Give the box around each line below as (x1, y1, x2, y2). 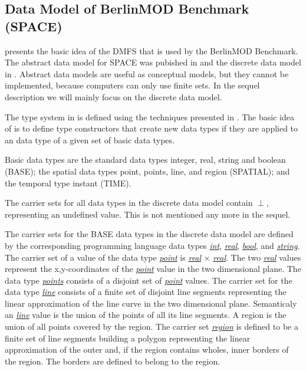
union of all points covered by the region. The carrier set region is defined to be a (5, 320, 298, 333)
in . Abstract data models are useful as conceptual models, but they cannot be (5, 67, 289, 80)
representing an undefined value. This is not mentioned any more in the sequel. (5, 208, 291, 220)
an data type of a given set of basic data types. (5, 133, 175, 146)
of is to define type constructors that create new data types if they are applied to (5, 122, 298, 134)
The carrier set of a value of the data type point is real (5, 251, 202, 263)
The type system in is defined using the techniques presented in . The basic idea (5, 110, 294, 123)
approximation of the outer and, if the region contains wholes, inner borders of (5, 343, 289, 356)
